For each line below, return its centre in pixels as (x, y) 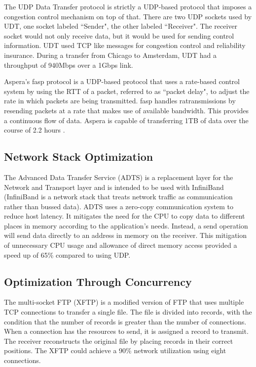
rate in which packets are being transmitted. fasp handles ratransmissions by (120, 101)
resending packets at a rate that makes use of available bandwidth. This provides (127, 110)
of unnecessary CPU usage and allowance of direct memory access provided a (121, 245)
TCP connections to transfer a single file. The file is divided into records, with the (128, 312)
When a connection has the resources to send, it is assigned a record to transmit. (126, 331)
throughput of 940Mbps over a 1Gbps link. (69, 65)
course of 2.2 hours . (35, 130)
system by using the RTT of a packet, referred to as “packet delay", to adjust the (127, 91)
